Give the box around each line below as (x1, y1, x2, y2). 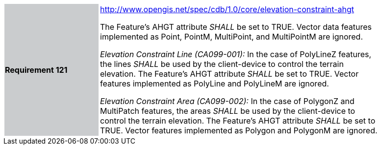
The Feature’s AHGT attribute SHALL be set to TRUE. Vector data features (100, 22, 372, 32)
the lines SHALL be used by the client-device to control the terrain (100, 59, 344, 69)
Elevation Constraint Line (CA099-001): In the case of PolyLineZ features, (100, 49, 372, 59)
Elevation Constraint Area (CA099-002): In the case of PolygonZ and (100, 96, 355, 106)
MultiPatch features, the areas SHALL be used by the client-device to (100, 106, 356, 116)
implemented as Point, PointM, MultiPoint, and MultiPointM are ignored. (100, 32, 363, 42)
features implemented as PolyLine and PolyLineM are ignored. (100, 79, 329, 88)
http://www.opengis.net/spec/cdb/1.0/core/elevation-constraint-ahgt (100, 4, 355, 14)
